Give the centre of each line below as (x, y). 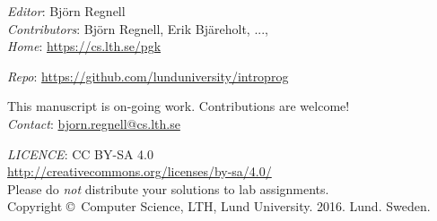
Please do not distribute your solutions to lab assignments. (168, 188)
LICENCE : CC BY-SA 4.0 (80, 153)
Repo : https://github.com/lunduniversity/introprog (148, 76)
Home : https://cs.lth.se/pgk (84, 46)
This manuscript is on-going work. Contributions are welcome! (179, 106)
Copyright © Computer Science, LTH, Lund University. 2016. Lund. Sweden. (219, 206)
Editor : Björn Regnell (66, 11)
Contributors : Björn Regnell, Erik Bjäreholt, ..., (138, 28)
